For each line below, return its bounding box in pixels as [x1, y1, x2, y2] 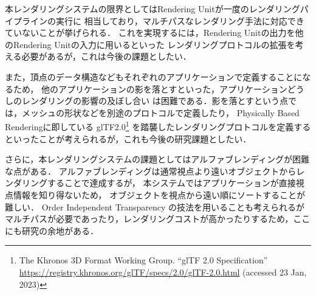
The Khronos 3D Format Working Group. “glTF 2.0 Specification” [19, 254, 268, 266]
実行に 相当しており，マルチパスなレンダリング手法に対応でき [55, 14, 304, 27]
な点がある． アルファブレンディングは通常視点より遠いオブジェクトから [5, 164, 297, 177]
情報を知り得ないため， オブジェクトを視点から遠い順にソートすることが [13, 188, 305, 201]
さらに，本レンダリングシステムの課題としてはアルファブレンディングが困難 [5, 153, 310, 165]
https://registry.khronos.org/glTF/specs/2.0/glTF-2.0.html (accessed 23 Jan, [19, 265, 307, 278]
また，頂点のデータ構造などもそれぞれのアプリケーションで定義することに [5, 70, 303, 83]
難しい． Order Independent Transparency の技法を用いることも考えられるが [5, 200, 304, 213]
